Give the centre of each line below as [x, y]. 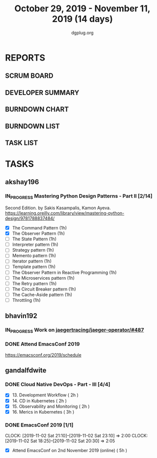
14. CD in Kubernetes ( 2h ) [39, 401]
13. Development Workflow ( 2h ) [45, 395]
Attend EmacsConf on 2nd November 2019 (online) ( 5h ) [70, 451]
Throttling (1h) [26, 300]
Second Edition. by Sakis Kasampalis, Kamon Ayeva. [58, 208]
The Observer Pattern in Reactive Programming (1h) [64, 272]
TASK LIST [22, 143]
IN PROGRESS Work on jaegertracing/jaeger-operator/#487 [75, 330]
